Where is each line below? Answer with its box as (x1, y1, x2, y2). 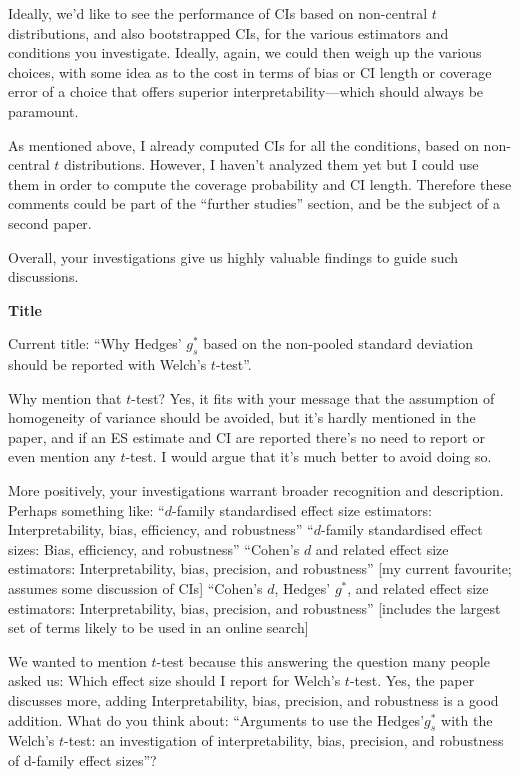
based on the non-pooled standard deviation (203, 333, 474, 354)
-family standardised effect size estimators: (172, 499, 432, 520)
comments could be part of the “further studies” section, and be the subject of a (8, 193, 501, 214)
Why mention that (8, 387, 122, 408)
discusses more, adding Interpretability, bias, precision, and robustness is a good (8, 690, 499, 711)
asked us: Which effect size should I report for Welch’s (8, 670, 341, 691)
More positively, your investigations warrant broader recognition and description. (8, 480, 504, 501)
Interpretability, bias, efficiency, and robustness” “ (8, 519, 314, 540)
